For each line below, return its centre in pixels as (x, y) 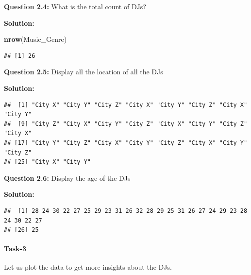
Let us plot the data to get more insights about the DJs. (88, 267)
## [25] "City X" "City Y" (47, 162)
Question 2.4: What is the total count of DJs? (75, 6)
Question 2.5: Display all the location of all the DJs (84, 72)
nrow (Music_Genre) (35, 39)
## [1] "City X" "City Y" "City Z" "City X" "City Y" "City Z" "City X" (126, 105)
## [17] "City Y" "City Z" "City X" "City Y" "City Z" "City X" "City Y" (126, 143)
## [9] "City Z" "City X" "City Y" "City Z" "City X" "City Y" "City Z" (126, 124)
